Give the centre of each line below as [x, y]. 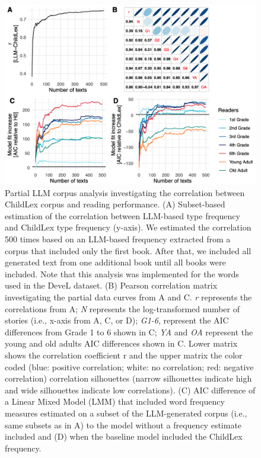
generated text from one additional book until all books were [115, 262]
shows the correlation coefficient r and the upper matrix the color [124, 355]
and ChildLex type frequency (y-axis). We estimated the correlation [128, 227]
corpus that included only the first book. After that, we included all [128, 250]
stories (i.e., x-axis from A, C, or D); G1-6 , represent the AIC [117, 320]
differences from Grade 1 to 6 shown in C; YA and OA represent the [129, 332]
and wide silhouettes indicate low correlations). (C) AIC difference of [130, 390]
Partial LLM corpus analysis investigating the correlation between [125, 192]
